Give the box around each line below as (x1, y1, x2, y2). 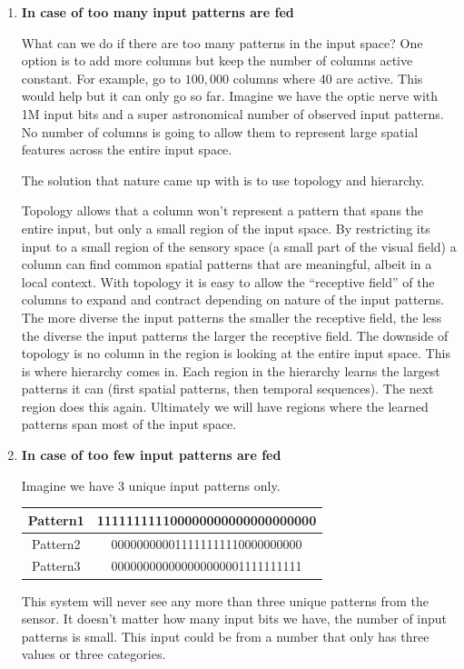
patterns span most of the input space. (21, 414, 237, 434)
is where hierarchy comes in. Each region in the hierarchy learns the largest (21, 361, 440, 380)
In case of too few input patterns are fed (21, 445, 281, 464)
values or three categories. (21, 644, 166, 664)
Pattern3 (31, 556, 81, 575)
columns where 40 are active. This (232, 68, 423, 87)
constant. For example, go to (21, 68, 182, 87)
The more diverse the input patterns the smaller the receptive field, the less (21, 307, 442, 326)
